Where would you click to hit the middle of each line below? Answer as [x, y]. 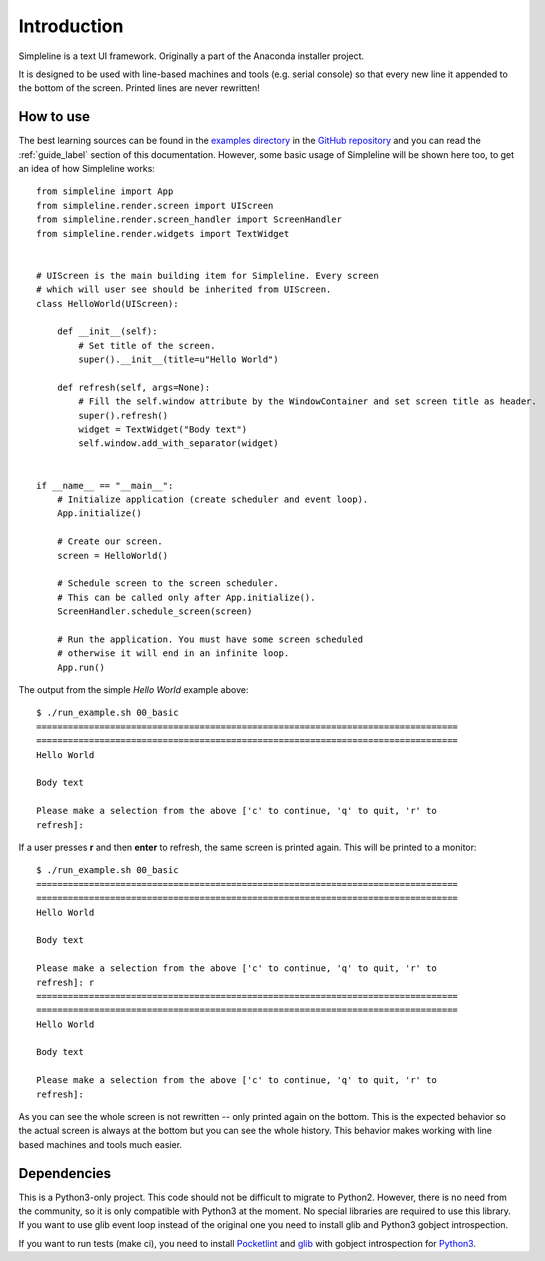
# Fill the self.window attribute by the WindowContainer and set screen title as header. [307, 401]
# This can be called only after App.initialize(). [186, 597]
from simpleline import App [105, 191]
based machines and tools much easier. [100, 1144]
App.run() [80, 667]
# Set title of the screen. [147, 345]
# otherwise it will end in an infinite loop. [173, 653]
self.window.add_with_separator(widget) [178, 443]
